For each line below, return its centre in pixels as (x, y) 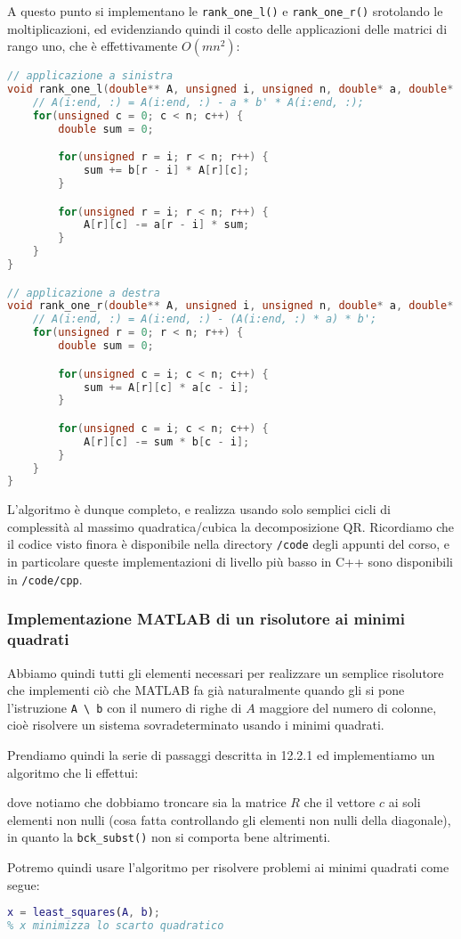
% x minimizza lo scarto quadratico (116, 926)
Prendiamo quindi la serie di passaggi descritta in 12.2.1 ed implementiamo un (221, 754)
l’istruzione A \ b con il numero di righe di (125, 707)
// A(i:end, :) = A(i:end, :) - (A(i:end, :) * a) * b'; (205, 319)
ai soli (404, 802)
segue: (24, 884)
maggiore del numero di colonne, (348, 707)
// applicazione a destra (84, 293)
